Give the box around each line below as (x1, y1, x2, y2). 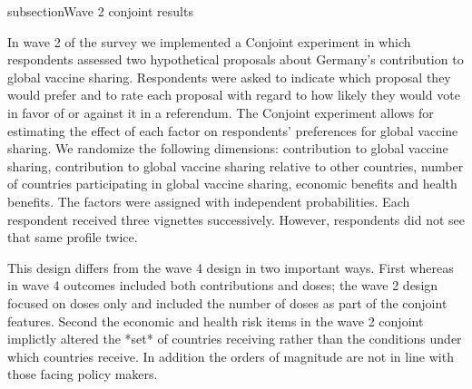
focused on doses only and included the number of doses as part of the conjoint (7, 293, 447, 312)
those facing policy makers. (7, 365, 158, 384)
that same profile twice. (7, 228, 138, 247)
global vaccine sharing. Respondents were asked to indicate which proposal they (7, 67, 451, 86)
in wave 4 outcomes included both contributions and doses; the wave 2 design (7, 276, 438, 295)
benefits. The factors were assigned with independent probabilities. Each (7, 191, 410, 210)
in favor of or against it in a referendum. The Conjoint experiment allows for (7, 102, 434, 122)
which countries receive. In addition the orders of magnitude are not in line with (7, 346, 454, 365)
